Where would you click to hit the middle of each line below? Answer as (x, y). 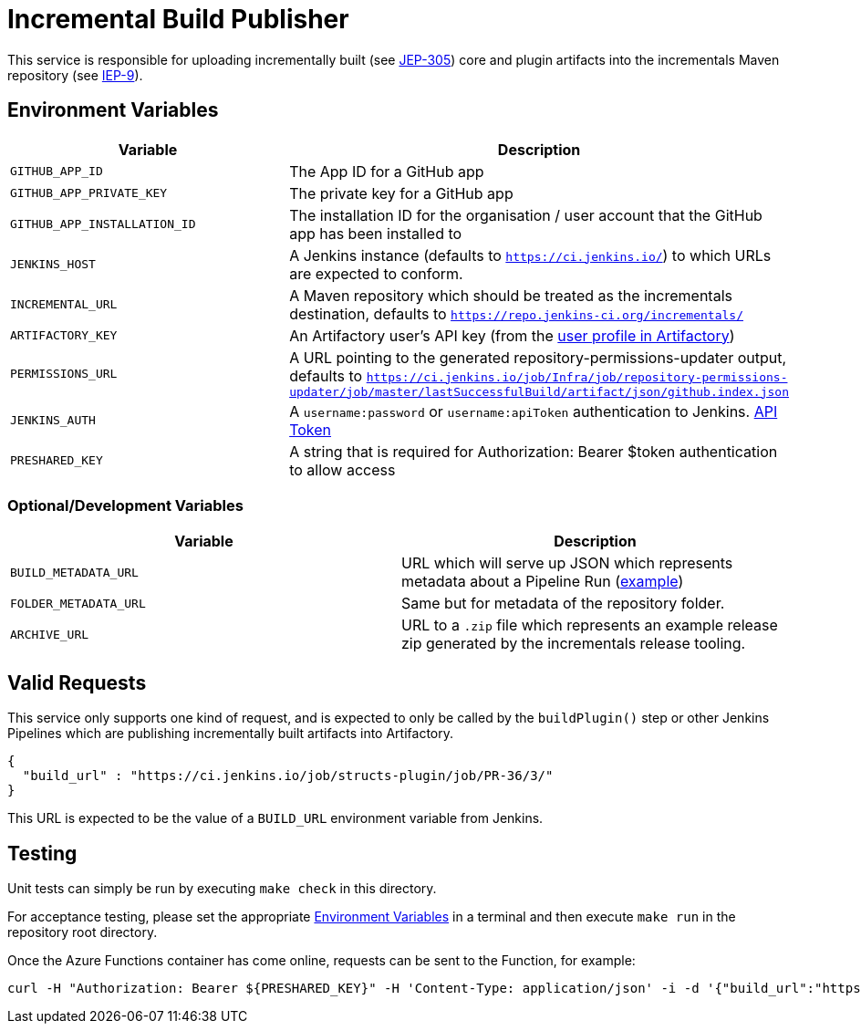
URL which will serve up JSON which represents (567, 563)
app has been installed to (376, 233)
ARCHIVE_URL (50, 634)
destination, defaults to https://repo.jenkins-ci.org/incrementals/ (516, 313)
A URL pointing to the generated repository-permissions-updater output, (538, 357)
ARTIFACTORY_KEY (64, 336)
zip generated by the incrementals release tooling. (574, 644)
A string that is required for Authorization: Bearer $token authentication (534, 451)
